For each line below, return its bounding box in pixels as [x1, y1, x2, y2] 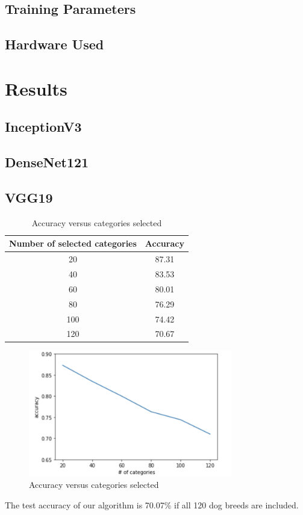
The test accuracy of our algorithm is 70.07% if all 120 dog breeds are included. [5, 498, 299, 511]
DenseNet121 [5, 153, 89, 171]
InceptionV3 [5, 117, 82, 136]
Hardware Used [5, 35, 104, 54]
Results [5, 76, 67, 100]
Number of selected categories [9, 237, 137, 250]
